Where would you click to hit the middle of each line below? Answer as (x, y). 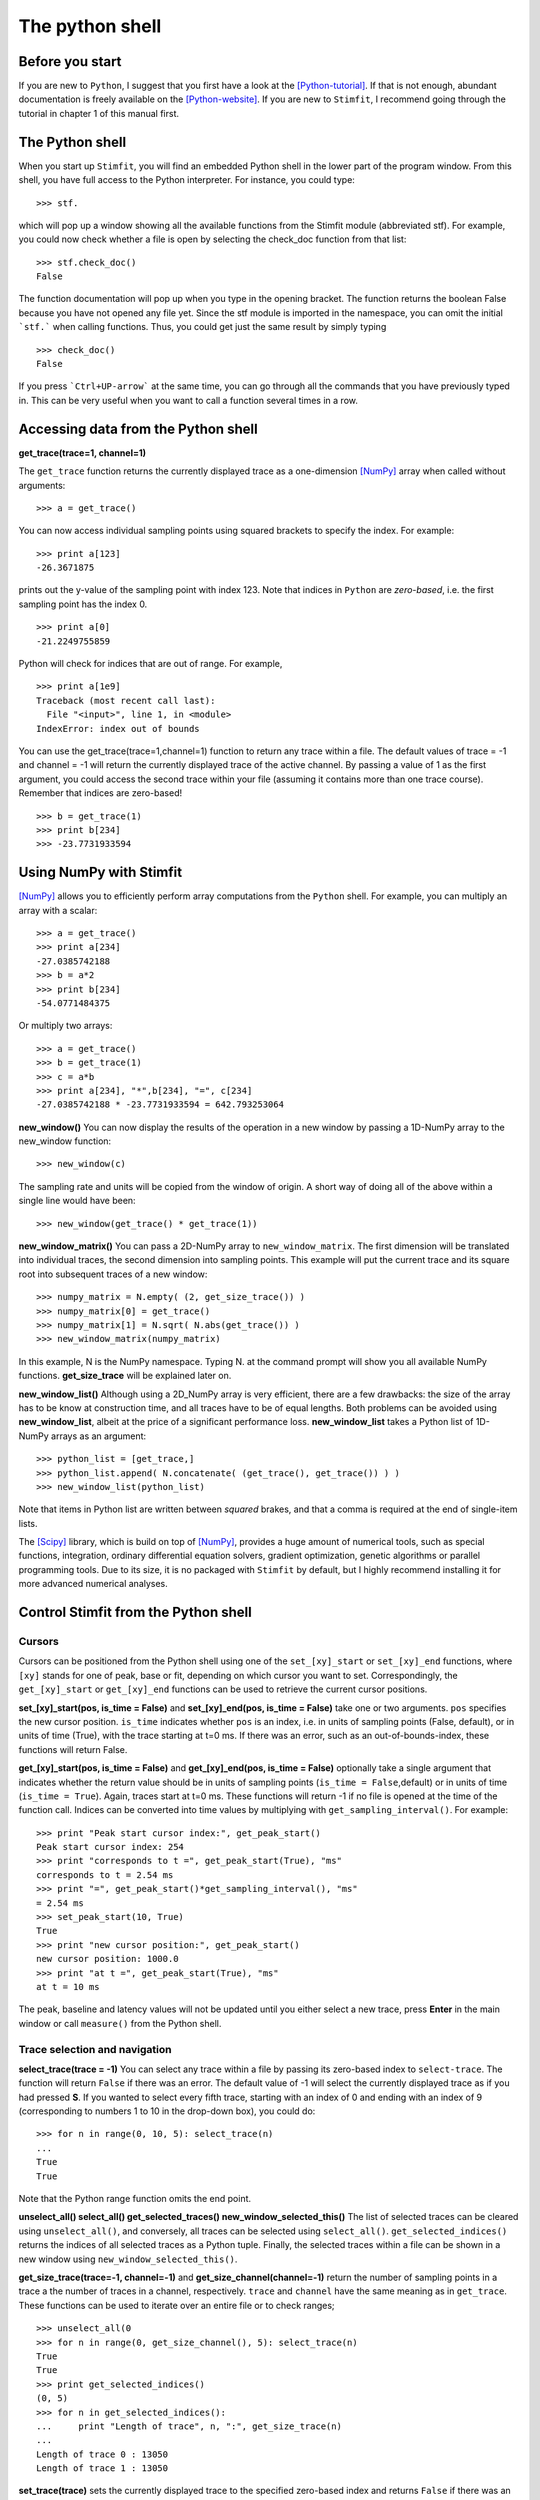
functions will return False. (73, 1749)
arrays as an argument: (98, 1436)
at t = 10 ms (68, 1986)
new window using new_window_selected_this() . (128, 2259)
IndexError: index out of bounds (118, 728)
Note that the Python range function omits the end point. (135, 2199)
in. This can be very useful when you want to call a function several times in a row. (188, 400)
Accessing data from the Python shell (138, 428)
